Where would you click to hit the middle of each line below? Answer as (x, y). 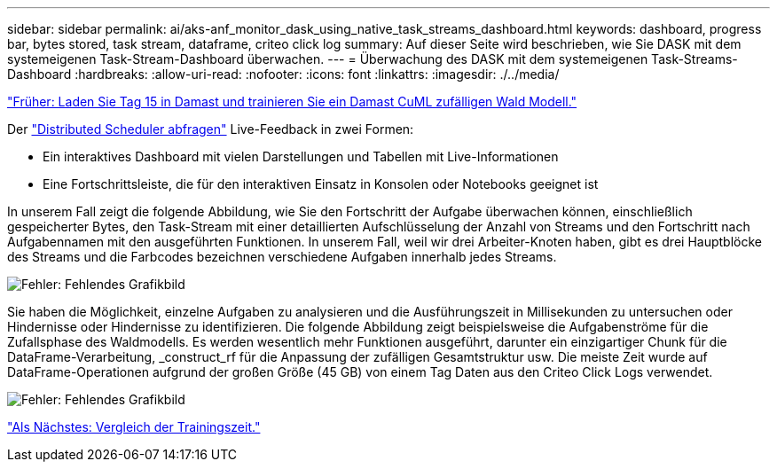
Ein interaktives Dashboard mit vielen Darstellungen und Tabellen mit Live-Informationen (301, 156)
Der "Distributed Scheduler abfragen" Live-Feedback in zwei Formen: (211, 129)
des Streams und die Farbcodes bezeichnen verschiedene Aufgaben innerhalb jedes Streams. (282, 257)
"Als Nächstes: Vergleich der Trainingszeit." (134, 427)
